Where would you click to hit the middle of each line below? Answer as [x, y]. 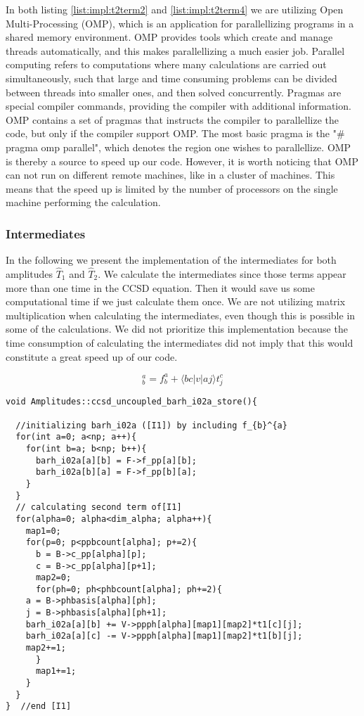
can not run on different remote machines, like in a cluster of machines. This [170, 175]
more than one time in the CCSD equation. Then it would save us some [160, 287]
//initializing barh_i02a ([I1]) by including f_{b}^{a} [151, 425]
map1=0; [43, 531]
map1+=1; [56, 671]
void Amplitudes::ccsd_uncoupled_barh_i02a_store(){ [131, 402]
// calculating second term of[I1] [99, 507]
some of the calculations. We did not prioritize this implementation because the [177, 329]
